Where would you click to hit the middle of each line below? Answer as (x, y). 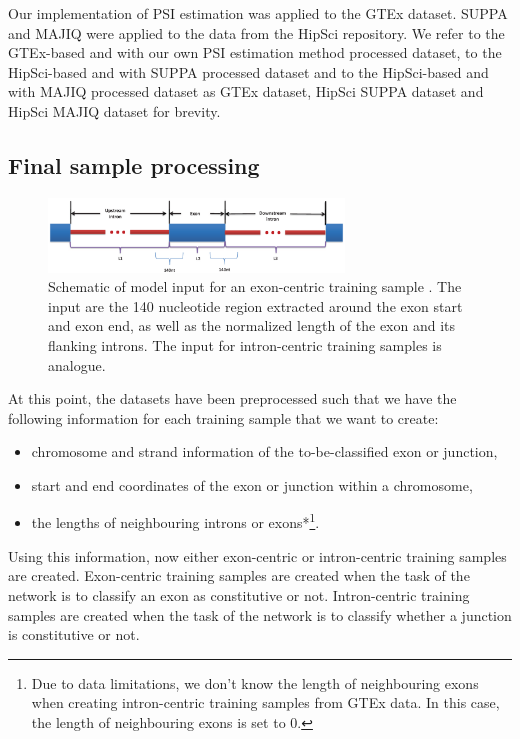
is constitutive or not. (74, 634)
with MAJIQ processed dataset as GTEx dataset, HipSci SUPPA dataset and (246, 91)
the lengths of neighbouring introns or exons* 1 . (175, 521)
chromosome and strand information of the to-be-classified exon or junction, (264, 451)
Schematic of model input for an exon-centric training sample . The (255, 286)
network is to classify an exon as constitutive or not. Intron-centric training (239, 594)
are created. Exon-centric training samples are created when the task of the (239, 575)
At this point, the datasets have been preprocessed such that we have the (232, 398)
